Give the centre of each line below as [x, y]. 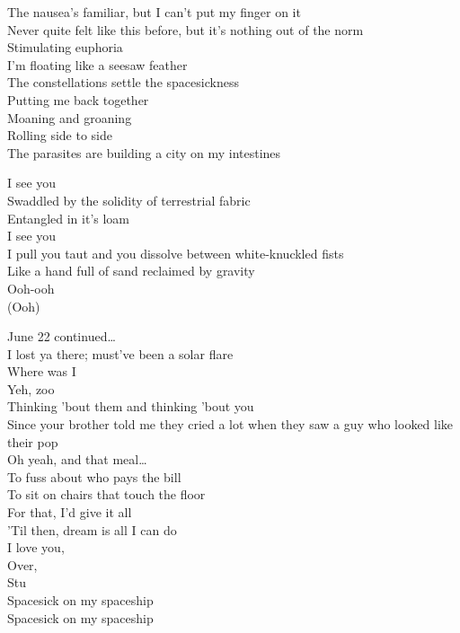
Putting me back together [78, 99]
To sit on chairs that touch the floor [106, 494]
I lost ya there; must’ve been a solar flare [120, 353]
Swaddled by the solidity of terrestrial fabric [129, 200]
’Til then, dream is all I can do [92, 529]
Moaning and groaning [70, 117]
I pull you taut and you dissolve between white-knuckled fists [176, 253]
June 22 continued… [62, 336]
